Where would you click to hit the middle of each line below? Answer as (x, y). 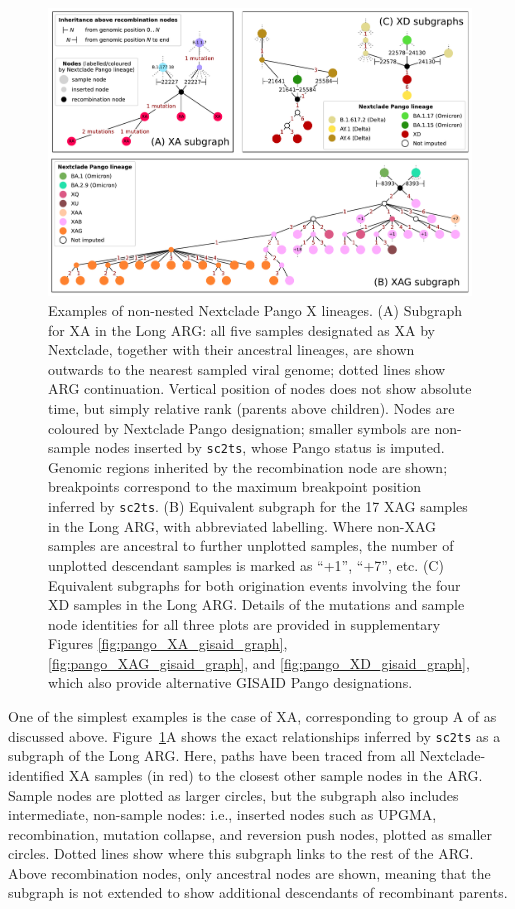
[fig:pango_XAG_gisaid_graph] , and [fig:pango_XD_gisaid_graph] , (259, 662)
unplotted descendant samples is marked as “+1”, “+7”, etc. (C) (246, 564)
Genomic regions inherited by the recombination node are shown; (248, 466)
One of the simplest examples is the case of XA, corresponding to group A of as (252, 716)
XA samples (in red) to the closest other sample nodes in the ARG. (276, 774)
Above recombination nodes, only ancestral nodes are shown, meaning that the (249, 872)
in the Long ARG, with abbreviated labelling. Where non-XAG (242, 525)
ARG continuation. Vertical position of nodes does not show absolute (260, 388)
